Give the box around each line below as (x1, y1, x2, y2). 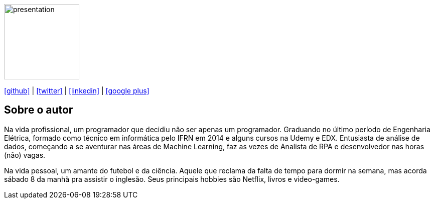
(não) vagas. (4, 150, 46, 159)
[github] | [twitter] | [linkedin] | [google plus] (4, 86, 150, 95)
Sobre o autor (4, 104, 73, 117)
